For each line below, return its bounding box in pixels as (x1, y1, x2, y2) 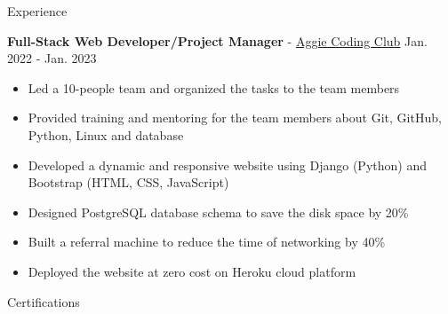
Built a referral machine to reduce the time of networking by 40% (28, 232, 386, 251)
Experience (7, 2, 68, 20)
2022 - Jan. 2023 (7, 49, 97, 67)
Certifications (7, 292, 80, 310)
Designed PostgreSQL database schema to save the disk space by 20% (28, 202, 409, 221)
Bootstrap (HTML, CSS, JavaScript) (28, 173, 229, 192)
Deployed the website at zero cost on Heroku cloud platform (28, 262, 356, 280)
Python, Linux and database (28, 125, 184, 144)
